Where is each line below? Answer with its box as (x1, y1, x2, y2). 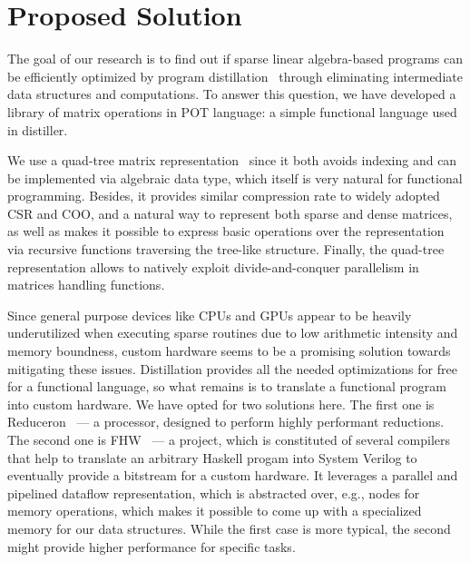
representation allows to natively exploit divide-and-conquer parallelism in (7, 257, 419, 276)
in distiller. (7, 120, 68, 139)
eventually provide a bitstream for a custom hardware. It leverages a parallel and (7, 466, 458, 485)
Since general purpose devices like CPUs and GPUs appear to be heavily (7, 305, 412, 324)
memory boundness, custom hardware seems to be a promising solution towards (7, 341, 451, 360)
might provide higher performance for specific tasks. (7, 537, 296, 556)
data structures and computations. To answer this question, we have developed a (7, 84, 456, 104)
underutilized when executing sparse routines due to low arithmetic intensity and (7, 323, 458, 342)
